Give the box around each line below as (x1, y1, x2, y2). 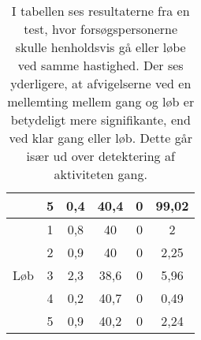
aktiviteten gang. (54, 165, 147, 183)
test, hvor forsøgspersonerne (24, 20, 178, 38)
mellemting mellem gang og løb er (7, 92, 195, 110)
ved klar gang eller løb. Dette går (9, 129, 192, 147)
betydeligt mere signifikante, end (10, 110, 191, 129)
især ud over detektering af (26, 147, 175, 165)
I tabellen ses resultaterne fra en (11, 2, 190, 20)
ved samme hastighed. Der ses (17, 56, 184, 74)
